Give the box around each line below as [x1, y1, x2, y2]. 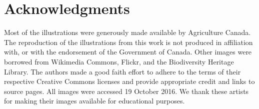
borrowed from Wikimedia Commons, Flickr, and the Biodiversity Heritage [4, 56, 234, 66]
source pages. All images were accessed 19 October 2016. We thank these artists [4, 85, 249, 96]
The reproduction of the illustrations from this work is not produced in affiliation [4, 36, 253, 47]
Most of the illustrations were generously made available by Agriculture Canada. [4, 27, 251, 37]
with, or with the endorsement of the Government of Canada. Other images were [4, 46, 252, 57]
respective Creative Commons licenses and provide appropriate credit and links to [4, 76, 255, 86]
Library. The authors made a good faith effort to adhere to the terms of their [4, 66, 241, 76]
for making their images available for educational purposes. [4, 95, 185, 106]
